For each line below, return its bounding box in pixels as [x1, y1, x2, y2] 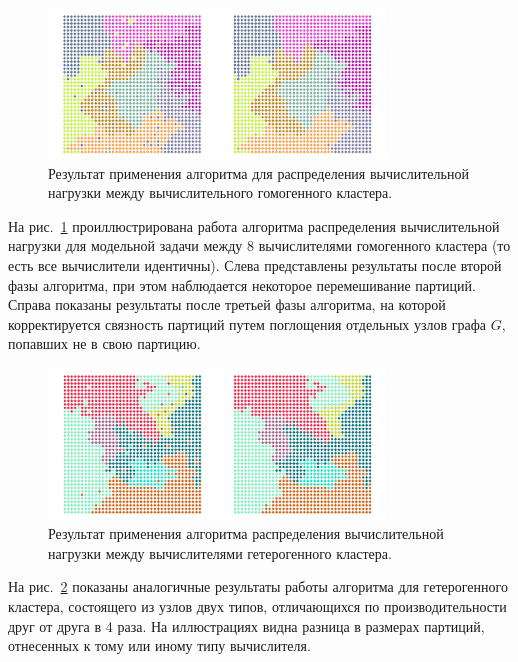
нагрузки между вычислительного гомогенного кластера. [48, 182, 393, 203]
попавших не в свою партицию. [8, 333, 201, 354]
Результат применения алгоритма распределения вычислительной [48, 523, 444, 544]
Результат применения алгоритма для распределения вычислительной [48, 162, 469, 183]
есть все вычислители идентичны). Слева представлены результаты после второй [8, 254, 502, 275]
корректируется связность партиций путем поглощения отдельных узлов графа [8, 313, 487, 334]
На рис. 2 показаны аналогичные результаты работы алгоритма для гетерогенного [8, 576, 508, 597]
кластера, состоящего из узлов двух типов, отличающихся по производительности [8, 595, 507, 616]
